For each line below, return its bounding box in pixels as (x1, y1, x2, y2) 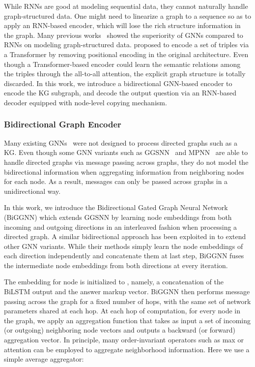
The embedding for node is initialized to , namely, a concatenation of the (4, 276, 224, 287)
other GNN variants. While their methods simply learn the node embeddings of (4, 241, 243, 251)
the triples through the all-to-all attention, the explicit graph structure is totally (4, 68, 246, 79)
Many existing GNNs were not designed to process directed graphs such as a (4, 137, 237, 148)
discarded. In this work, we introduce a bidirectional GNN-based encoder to (4, 78, 232, 88)
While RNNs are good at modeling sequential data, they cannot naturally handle (4, 1, 248, 11)
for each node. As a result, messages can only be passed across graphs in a (4, 176, 228, 186)
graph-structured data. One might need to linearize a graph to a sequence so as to (4, 10, 251, 21)
